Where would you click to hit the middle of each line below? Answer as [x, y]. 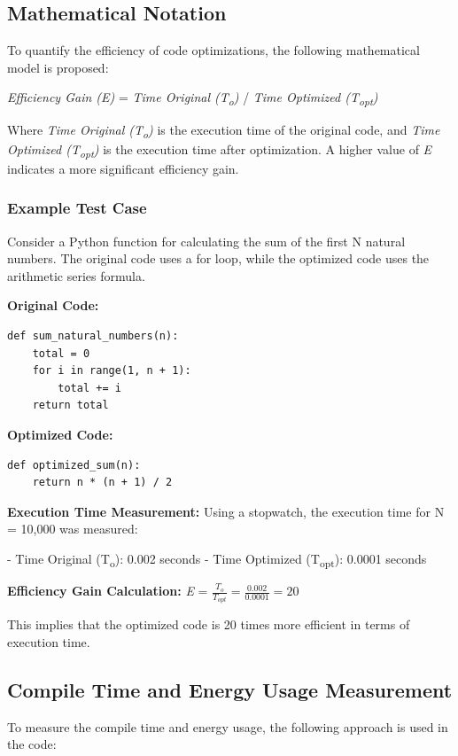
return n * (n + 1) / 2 [102, 483]
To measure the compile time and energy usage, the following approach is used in [228, 726]
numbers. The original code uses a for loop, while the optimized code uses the [218, 258]
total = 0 [61, 353]
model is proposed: [58, 67]
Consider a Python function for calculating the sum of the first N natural [206, 241]
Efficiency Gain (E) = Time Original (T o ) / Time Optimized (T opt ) [193, 98]
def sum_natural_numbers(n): [93, 335]
